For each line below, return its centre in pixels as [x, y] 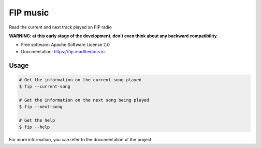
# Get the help [37, 120]
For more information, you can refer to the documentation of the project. [81, 140]
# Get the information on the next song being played [84, 100]
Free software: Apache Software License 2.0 [65, 45]
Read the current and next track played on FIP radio [60, 27]
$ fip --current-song [45, 87]
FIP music [29, 13]
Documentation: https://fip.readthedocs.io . [64, 51]
